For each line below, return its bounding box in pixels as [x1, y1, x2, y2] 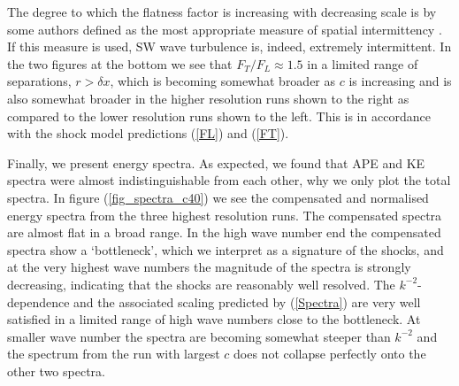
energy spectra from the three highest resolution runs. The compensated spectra [7, 205, 442, 224]
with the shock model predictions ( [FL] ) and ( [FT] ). [7, 124, 289, 143]
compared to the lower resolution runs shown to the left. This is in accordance [7, 106, 431, 125]
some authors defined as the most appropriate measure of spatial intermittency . [7, 19, 442, 38]
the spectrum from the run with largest [7, 344, 220, 363]
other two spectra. [7, 361, 105, 380]
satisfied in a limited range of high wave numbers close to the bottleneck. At [7, 310, 421, 328]
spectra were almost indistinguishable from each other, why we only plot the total [7, 171, 451, 189]
